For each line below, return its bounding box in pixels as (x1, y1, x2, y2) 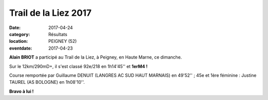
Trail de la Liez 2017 (9, 7, 92, 18)
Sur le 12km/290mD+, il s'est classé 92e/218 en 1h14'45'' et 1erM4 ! (9, 63, 148, 69)
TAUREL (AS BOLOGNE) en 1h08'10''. (9, 79, 85, 85)
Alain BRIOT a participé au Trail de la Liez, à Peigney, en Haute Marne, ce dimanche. (9, 54, 182, 60)
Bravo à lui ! (9, 88, 34, 94)
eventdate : (9, 45, 32, 51)
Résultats (48, 31, 67, 37)
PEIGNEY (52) (48, 38, 77, 44)
